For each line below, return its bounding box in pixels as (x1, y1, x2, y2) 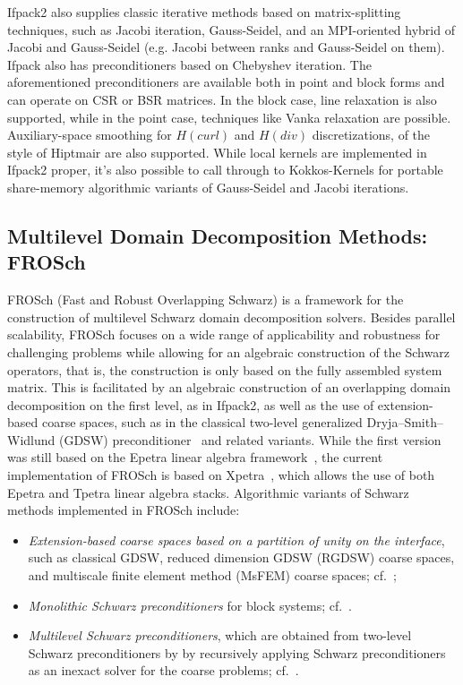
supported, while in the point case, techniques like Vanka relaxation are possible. (7, 107, 451, 126)
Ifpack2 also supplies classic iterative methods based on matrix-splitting (7, 3, 401, 21)
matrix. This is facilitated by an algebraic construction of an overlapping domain (7, 378, 451, 397)
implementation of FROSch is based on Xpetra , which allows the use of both (7, 466, 435, 484)
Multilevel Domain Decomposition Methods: (7, 221, 428, 249)
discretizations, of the (312, 125, 431, 144)
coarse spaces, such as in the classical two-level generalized (41, 413, 363, 432)
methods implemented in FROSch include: (7, 501, 240, 519)
